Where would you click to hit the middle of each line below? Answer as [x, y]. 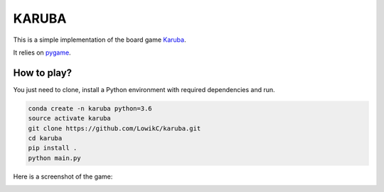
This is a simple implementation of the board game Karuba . [100, 40]
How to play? [43, 73]
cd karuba [45, 138]
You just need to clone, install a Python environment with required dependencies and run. [144, 89]
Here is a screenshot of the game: [63, 176]
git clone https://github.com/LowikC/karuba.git [114, 128]
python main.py [54, 158]
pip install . [53, 148]
